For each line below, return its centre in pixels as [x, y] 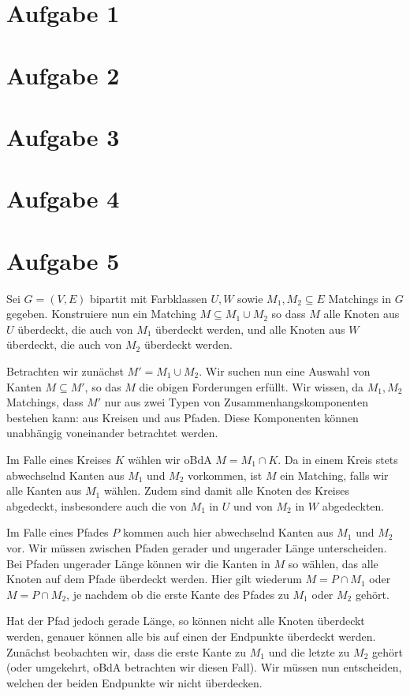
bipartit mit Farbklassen [149, 298]
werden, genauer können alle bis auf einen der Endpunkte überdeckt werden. [191, 636]
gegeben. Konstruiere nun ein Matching [101, 314]
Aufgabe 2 [63, 75]
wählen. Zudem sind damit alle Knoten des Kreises [227, 490]
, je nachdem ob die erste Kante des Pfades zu [178, 594]
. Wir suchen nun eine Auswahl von [285, 371]
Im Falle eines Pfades [58, 532]
